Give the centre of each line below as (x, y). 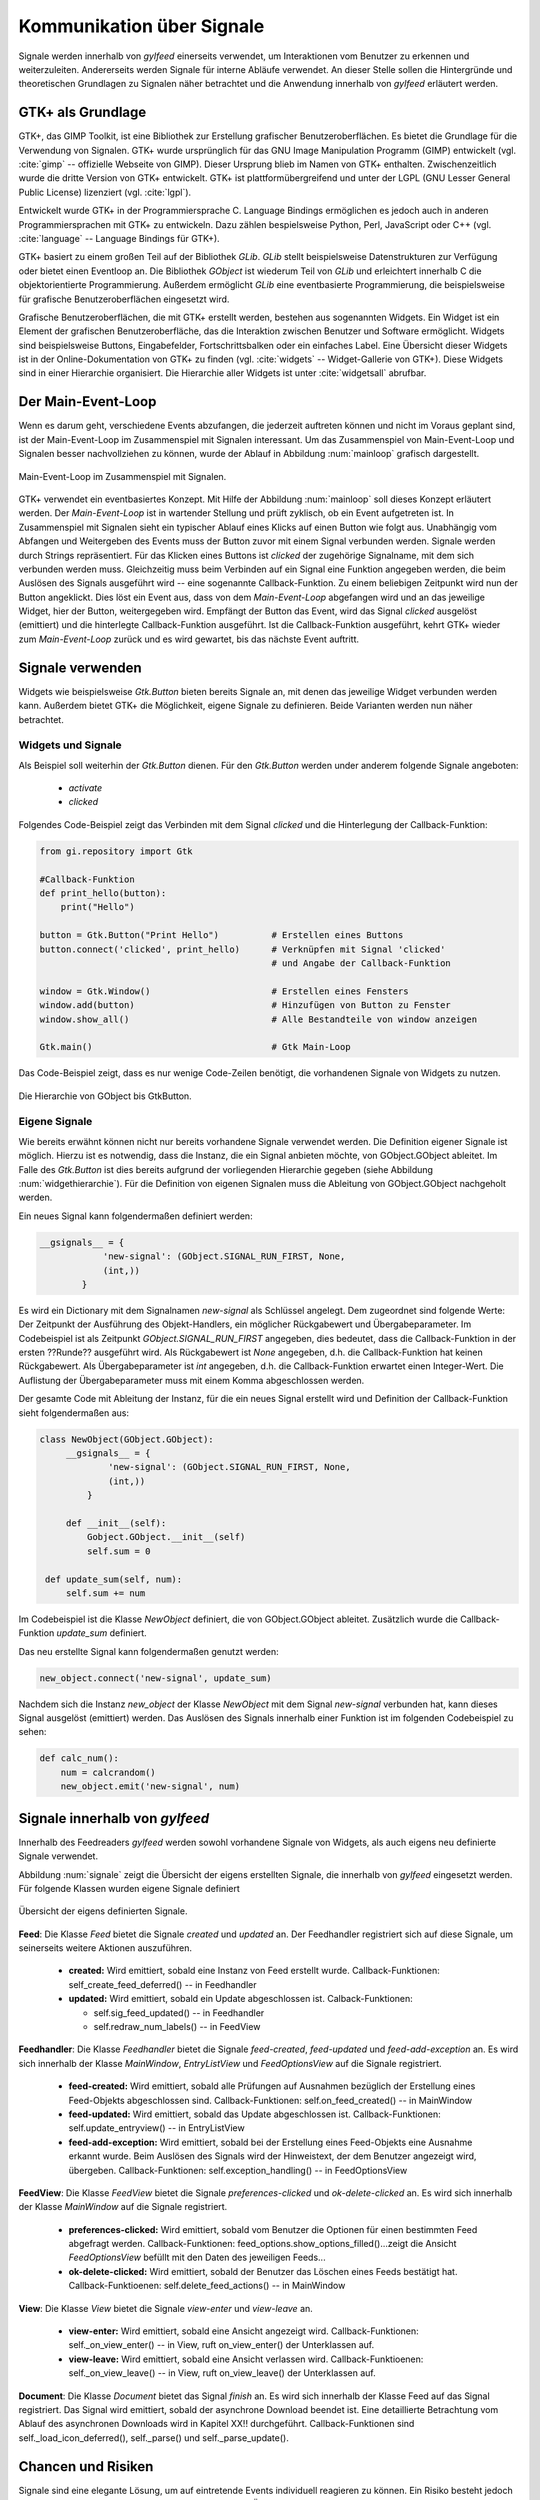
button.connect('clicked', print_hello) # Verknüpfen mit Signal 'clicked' (242, 949)
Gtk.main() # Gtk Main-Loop (195, 1047)
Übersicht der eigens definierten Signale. (103, 1911)
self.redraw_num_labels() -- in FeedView (177, 2027)
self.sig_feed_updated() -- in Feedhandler (179, 2012)
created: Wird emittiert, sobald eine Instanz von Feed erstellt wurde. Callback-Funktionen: (254, 1971)
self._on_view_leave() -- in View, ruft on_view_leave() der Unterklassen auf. (222, 2373)
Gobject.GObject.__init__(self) (166, 1537)
